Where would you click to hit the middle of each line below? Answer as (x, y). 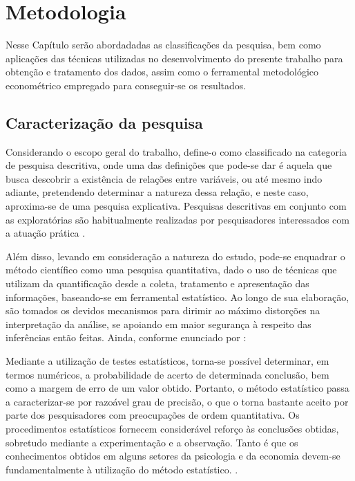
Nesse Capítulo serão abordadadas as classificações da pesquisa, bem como (163, 45)
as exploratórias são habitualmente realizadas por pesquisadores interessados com (177, 219)
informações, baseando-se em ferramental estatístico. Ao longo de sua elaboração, (177, 297)
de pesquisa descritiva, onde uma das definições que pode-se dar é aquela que (169, 165)
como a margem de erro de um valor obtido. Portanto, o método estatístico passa (177, 388)
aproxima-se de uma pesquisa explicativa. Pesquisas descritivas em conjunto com (176, 206)
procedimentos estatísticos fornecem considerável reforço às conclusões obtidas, (172, 428)
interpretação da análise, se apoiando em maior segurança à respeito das (159, 324)
